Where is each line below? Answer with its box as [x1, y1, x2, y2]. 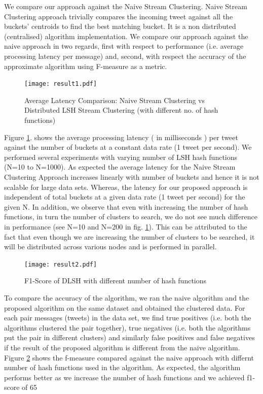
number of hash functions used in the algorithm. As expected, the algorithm [4, 362, 241, 373]
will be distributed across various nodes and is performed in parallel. [4, 241, 217, 252]
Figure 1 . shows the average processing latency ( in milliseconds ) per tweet [4, 132, 238, 142]
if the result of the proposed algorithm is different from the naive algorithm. [4, 342, 240, 352]
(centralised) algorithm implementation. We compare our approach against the [4, 30, 248, 41]
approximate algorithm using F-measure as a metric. [4, 60, 167, 71]
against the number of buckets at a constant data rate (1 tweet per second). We [4, 142, 252, 152]
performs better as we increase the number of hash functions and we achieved [4, 372, 245, 382]
